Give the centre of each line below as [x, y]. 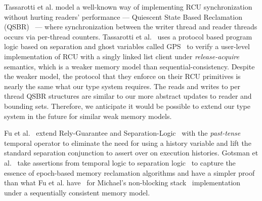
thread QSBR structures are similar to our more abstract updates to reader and [128, 96]
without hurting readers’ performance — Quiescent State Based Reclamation [123, 16]
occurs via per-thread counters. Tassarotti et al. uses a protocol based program [128, 36]
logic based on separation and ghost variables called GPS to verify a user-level [127, 46]
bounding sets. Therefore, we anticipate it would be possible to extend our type [127, 106]
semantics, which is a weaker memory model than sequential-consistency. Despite [129, 66]
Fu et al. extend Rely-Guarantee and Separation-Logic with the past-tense [122, 133]
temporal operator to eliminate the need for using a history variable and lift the [128, 143]
